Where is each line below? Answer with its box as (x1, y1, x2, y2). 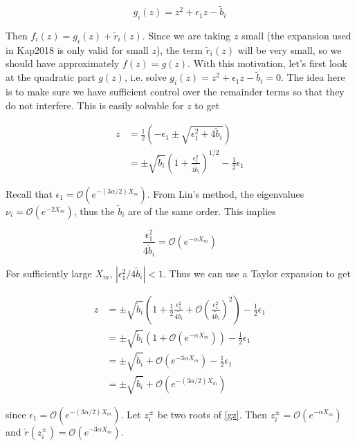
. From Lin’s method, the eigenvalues (147, 186, 304, 201)
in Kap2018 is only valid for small (6, 42, 149, 57)
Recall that (6, 186, 53, 201)
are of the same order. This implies (128, 203, 276, 218)
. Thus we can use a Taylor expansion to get (163, 266, 351, 280)
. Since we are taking (142, 28, 231, 43)
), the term (156, 42, 203, 57)
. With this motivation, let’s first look (187, 56, 347, 71)
